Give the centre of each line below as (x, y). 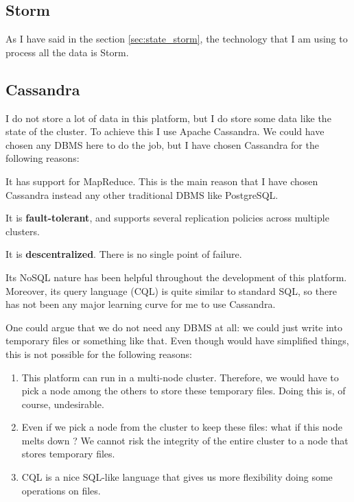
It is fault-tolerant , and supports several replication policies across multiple (167, 218)
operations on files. (61, 490)
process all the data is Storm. (67, 52)
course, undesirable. (63, 404)
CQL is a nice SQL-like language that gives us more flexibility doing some (177, 477)
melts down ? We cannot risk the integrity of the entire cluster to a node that (185, 440)
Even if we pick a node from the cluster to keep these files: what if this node (182, 427)
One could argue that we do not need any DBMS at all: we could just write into (174, 327)
